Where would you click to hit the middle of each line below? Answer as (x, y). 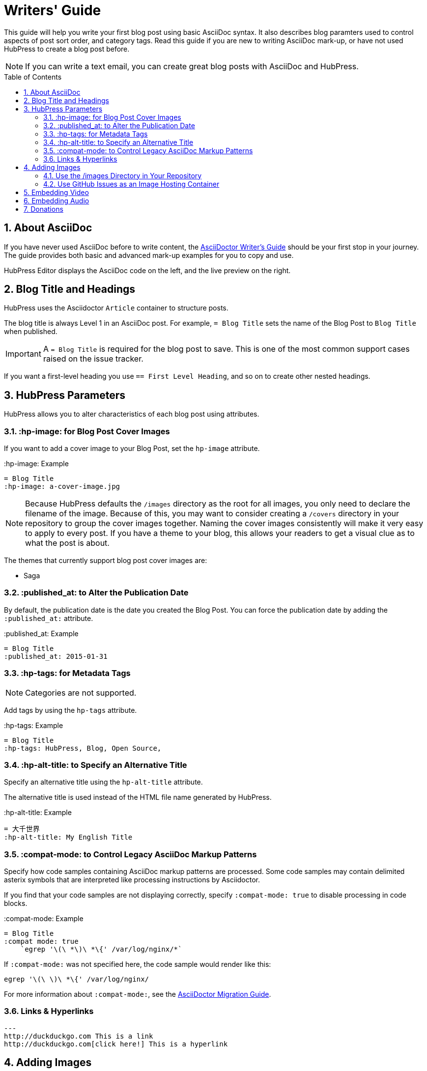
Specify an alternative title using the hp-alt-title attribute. (103, 782)
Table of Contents (33, 77)
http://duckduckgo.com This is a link (79, 1036)
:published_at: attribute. (49, 618)
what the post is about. (67, 543)
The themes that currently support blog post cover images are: (106, 561)
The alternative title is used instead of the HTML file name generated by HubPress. (138, 797)
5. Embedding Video (56, 192)
